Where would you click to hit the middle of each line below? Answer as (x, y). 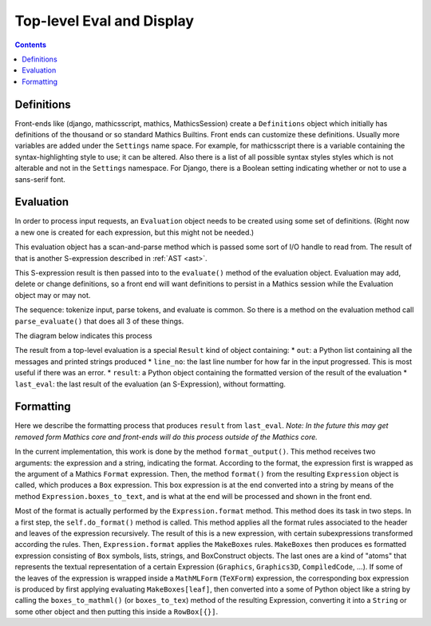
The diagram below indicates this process (83, 336)
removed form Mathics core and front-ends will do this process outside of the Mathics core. (166, 437)
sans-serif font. (40, 179)
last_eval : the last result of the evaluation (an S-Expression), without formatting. (150, 384)
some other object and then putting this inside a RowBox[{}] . (117, 612)
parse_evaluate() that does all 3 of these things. (99, 321)
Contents (31, 45)
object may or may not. (53, 295)
